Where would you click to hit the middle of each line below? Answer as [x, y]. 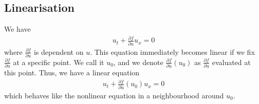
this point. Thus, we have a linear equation [72, 72]
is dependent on [59, 51]
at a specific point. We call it [59, 62]
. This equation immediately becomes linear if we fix [172, 51]
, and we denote [138, 62]
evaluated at [231, 62]
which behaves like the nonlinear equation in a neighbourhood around [114, 95]
